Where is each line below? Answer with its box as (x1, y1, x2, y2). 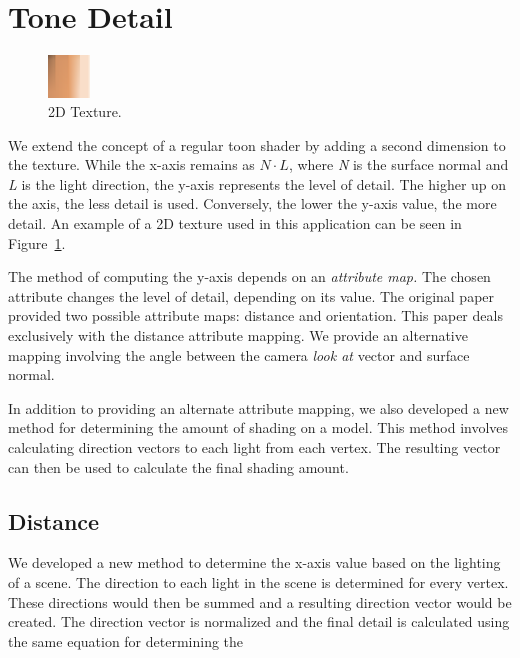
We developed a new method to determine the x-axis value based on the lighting (8, 552, 501, 573)
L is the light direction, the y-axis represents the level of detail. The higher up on (8, 173, 507, 194)
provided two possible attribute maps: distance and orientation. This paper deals (8, 305, 503, 326)
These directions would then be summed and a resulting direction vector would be (8, 591, 512, 612)
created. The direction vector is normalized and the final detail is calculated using (8, 611, 510, 632)
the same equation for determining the (8, 630, 244, 651)
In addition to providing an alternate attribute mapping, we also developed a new (8, 397, 509, 418)
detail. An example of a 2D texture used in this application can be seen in (8, 213, 462, 234)
